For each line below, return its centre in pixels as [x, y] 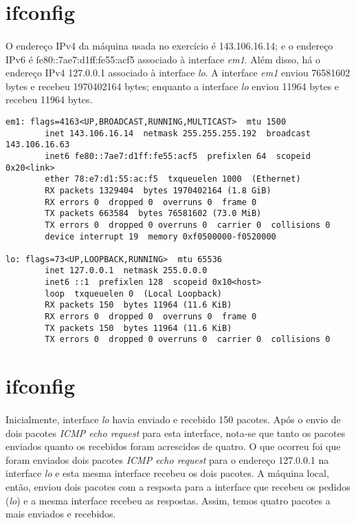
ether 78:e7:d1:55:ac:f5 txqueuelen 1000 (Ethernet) [173, 179]
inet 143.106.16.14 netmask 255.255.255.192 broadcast [178, 133]
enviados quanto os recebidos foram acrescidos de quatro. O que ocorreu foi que [173, 446]
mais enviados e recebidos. [61, 514]
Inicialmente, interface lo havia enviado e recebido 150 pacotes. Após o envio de [173, 419]
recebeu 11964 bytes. [49, 99]
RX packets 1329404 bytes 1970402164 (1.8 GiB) [158, 190]
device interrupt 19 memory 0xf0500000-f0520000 [160, 236]
